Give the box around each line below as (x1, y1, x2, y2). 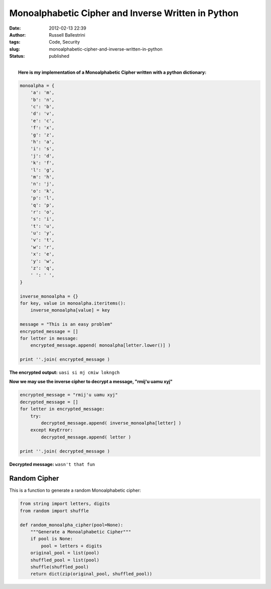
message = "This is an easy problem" (20, 322, 113, 327)
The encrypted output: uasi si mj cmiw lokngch (9, 369, 120, 376)
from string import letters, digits (20, 501, 110, 507)
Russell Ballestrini (49, 32, 85, 38)
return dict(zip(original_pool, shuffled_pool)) (30, 571, 153, 577)
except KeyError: (30, 427, 73, 433)
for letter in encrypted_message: (20, 406, 105, 412)
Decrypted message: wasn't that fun (9, 461, 95, 467)
